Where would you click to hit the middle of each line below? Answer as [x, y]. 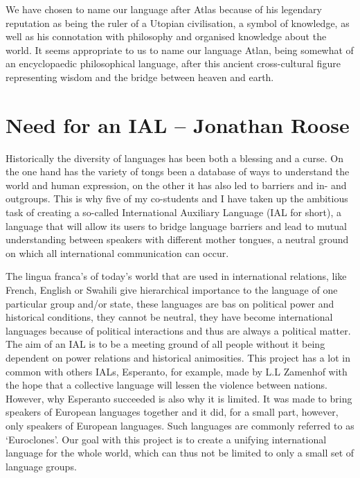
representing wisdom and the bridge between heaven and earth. [140, 77]
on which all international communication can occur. [117, 253]
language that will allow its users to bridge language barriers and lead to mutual [176, 225]
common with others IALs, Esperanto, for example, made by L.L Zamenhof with [177, 371]
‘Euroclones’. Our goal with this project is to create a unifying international [166, 439]
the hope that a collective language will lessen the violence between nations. [166, 385]
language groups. [41, 466]
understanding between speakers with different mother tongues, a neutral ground [177, 239]
